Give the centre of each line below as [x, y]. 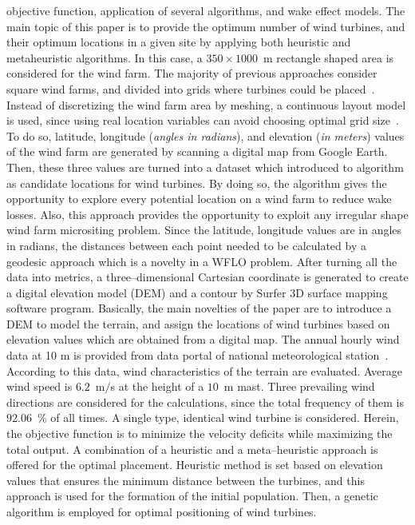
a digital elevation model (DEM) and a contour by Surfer [146, 292]
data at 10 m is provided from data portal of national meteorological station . [198, 355]
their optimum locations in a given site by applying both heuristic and [179, 42]
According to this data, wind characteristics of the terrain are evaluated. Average [204, 370]
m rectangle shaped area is [328, 57]
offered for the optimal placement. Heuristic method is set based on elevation [195, 465]
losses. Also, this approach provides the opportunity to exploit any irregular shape [207, 214]
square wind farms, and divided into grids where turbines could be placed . [191, 88]
